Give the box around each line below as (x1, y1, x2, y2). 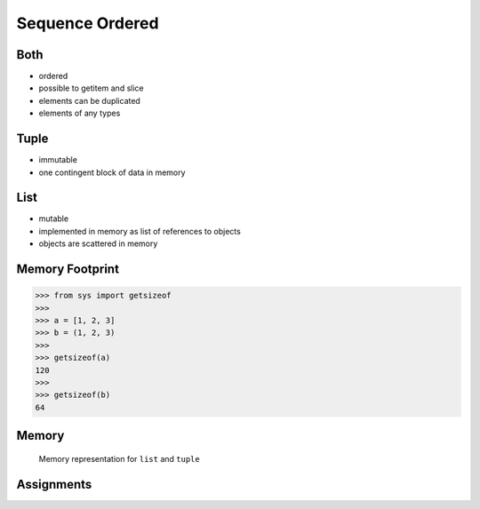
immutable (38, 155, 77, 165)
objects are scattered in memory (38, 238, 158, 249)
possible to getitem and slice (38, 83, 144, 93)
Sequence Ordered (16, 13, 159, 33)
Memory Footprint (16, 262, 120, 277)
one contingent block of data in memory (38, 167, 186, 178)
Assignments (16, 476, 92, 492)
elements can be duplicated (38, 95, 141, 106)
